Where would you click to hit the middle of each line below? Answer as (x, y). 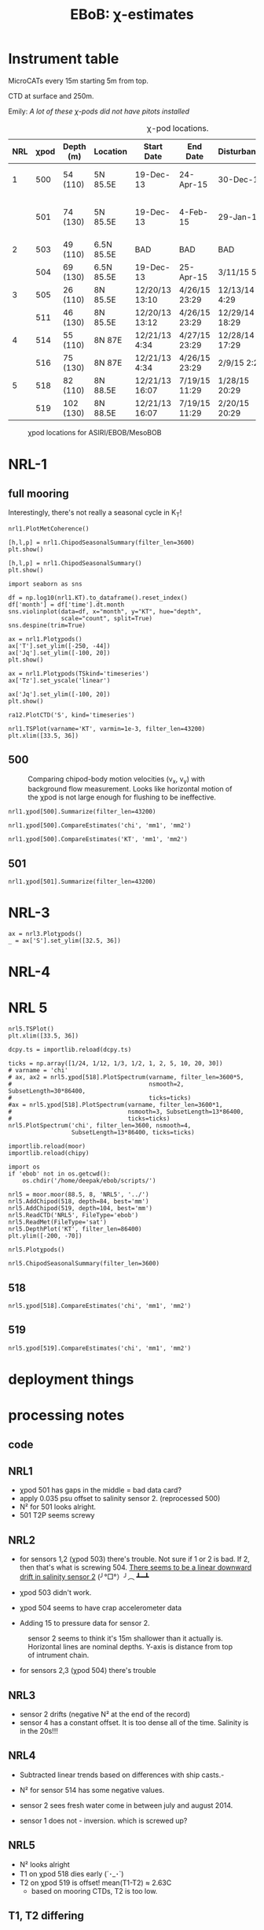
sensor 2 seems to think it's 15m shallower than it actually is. (126, 1638)
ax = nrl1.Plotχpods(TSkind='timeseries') (79, 673)
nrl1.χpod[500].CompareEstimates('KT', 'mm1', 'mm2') (98, 840)
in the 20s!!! (39, 1731)
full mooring (38, 493)
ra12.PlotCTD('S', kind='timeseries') (71, 715)
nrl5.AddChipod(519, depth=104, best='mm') (81, 1209)
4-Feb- (193, 212)
